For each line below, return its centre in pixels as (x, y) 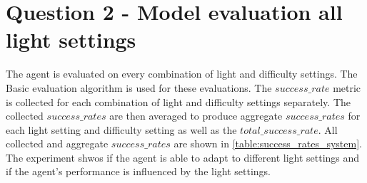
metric (347, 87)
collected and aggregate (57, 143)
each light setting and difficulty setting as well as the (121, 129)
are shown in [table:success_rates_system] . (268, 143)
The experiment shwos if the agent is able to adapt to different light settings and (183, 157)
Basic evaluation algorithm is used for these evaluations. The (139, 87)
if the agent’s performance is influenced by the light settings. (138, 171)
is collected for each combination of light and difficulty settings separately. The (178, 101)
